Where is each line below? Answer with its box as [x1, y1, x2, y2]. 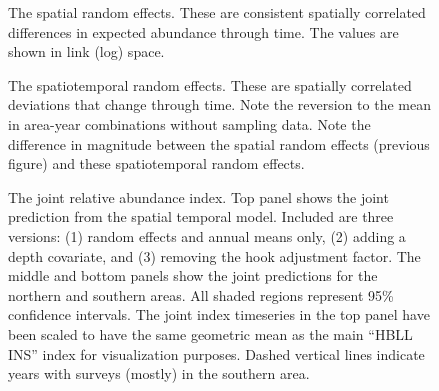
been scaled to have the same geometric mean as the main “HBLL [8, 323, 413, 344]
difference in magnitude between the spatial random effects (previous [8, 133, 430, 154]
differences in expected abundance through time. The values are [8, 21, 399, 42]
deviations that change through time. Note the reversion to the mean [8, 94, 431, 115]
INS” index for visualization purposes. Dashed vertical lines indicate [8, 343, 425, 364]
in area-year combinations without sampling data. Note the [8, 113, 371, 134]
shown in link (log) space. [8, 41, 165, 62]
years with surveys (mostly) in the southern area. [8, 363, 310, 384]
